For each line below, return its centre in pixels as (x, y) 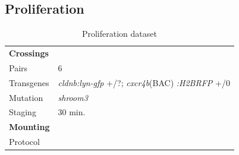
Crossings (29, 53)
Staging (23, 112)
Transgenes (29, 82)
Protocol (24, 142)
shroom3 (73, 97)
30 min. (72, 112)
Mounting (29, 127)
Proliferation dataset (119, 34)
